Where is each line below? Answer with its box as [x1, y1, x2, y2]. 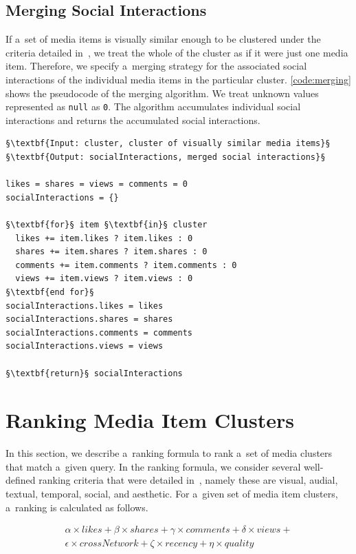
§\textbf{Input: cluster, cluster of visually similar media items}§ [5, 138, 331, 149]
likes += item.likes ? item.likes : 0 [15, 233, 193, 243]
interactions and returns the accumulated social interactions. [5, 112, 260, 127]
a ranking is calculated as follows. [5, 500, 148, 514]
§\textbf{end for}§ [5, 287, 94, 297]
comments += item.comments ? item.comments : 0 [15, 260, 237, 270]
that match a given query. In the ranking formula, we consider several [5, 459, 301, 473]
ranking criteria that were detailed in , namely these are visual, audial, [38, 473, 338, 487]
